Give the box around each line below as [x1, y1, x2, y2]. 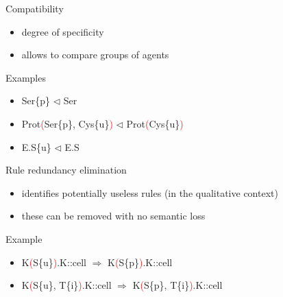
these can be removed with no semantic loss [21, 209, 206, 223]
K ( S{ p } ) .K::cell [108, 254, 173, 269]
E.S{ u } [21, 139, 51, 154]
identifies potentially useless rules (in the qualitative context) [21, 185, 278, 200]
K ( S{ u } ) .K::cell [21, 254, 86, 269]
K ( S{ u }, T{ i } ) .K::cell [21, 278, 112, 292]
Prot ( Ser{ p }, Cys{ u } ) [21, 116, 113, 130]
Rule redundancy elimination [5, 163, 127, 177]
